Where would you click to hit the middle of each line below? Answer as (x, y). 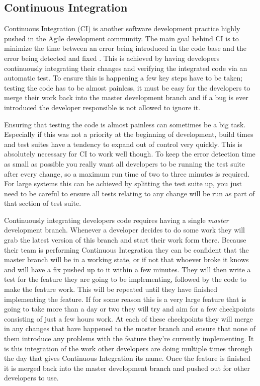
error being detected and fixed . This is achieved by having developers (112, 58)
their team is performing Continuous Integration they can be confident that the (126, 249)
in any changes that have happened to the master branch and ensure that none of (130, 328)
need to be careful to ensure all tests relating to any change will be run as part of (129, 193)
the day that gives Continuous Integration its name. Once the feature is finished (127, 358)
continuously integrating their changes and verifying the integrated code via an (126, 68)
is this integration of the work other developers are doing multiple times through (128, 348)
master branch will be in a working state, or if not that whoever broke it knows (126, 259)
